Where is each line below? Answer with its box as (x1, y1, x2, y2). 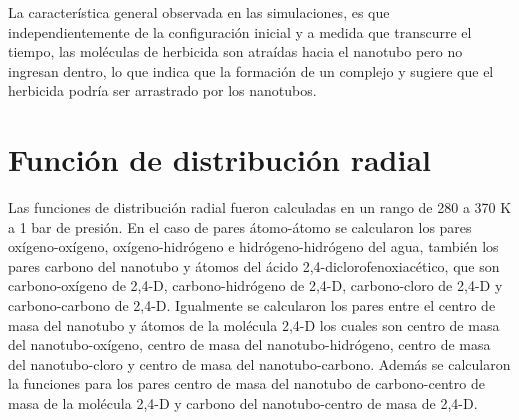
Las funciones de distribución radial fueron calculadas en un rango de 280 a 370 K (8, 197, 512, 218)
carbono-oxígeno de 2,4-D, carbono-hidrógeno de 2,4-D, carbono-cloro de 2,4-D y (8, 275, 503, 296)
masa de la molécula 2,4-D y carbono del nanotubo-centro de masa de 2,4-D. (8, 393, 478, 414)
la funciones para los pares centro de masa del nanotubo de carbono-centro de (8, 373, 485, 394)
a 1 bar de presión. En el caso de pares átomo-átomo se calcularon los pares (8, 216, 472, 237)
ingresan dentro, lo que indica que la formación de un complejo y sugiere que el (8, 60, 494, 81)
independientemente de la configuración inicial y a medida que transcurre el (8, 21, 472, 42)
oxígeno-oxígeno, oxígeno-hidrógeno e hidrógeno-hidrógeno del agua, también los (8, 236, 499, 257)
